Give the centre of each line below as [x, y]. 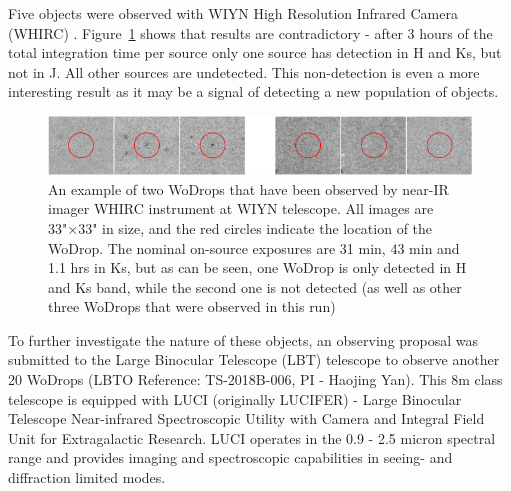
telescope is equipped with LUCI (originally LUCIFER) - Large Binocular [235, 398]
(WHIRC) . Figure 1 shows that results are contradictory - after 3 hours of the [250, 32]
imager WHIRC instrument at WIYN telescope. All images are [241, 208]
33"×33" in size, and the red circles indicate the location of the [240, 227]
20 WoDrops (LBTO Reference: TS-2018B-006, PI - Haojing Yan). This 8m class [255, 379]
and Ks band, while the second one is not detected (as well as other [255, 286]
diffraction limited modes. [87, 477]
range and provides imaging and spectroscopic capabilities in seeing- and [230, 457]
